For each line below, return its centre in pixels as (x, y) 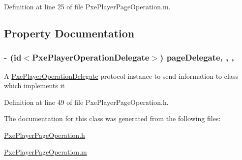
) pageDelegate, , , (197, 57)
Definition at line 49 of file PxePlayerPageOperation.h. (86, 102)
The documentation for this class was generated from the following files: (112, 118)
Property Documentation (69, 33)
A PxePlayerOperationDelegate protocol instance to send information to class (121, 76)
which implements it (34, 85)
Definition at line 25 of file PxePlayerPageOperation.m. (87, 6)
